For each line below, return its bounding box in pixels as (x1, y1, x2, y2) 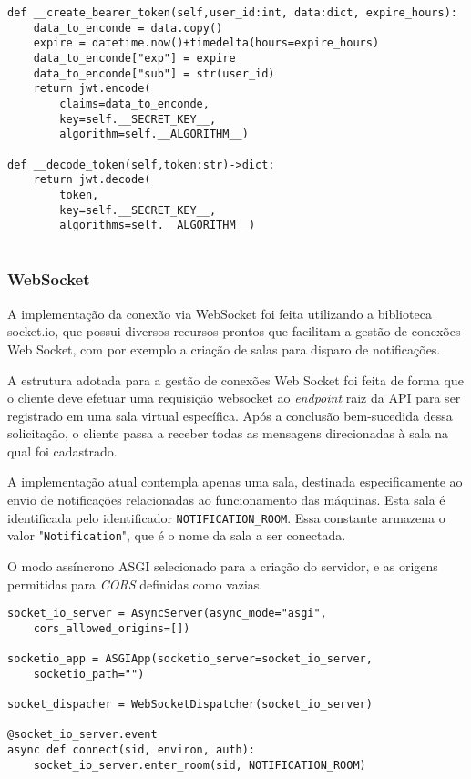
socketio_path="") (33, 667, 145, 681)
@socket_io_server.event (7, 728, 158, 742)
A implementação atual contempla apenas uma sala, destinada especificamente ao (7, 472, 463, 491)
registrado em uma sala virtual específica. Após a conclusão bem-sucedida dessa (7, 405, 453, 425)
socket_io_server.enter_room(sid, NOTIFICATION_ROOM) (33, 758, 366, 772)
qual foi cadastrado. (7, 441, 118, 460)
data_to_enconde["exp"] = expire (33, 51, 236, 65)
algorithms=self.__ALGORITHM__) (59, 219, 256, 232)
